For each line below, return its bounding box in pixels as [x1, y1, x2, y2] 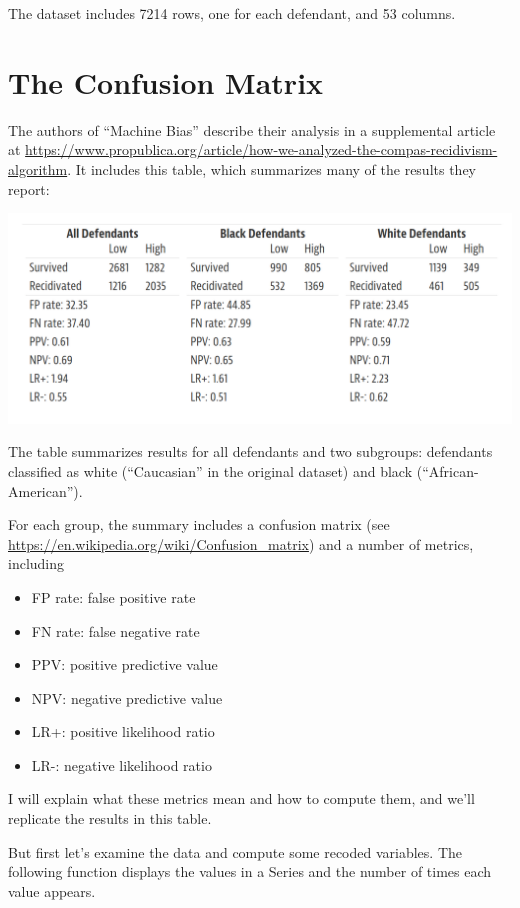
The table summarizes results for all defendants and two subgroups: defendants [8, 441, 493, 462]
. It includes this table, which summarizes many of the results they [67, 158, 477, 179]
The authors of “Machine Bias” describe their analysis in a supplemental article [8, 119, 496, 140]
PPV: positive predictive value [31, 654, 218, 675]
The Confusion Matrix [8, 61, 324, 102]
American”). [8, 480, 83, 501]
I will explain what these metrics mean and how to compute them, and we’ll [8, 788, 475, 809]
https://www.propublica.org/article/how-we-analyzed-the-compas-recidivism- [25, 139, 498, 160]
